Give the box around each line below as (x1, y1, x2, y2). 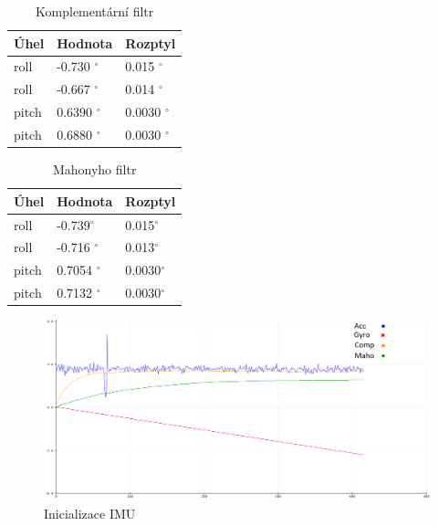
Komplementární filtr (36, 2, 154, 20)
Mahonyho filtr (52, 160, 137, 179)
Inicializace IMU (44, 503, 136, 522)
